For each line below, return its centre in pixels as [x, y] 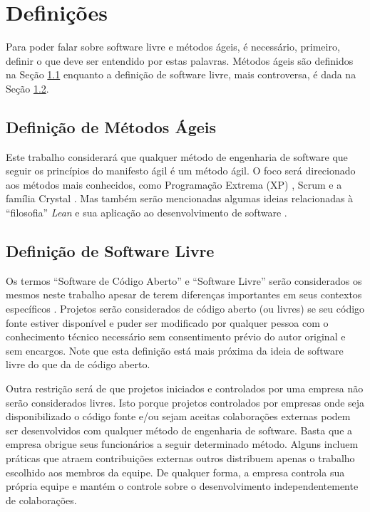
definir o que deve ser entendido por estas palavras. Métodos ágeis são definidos [180, 60]
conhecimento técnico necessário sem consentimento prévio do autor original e [176, 336]
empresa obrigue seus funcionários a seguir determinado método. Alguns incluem [182, 444]
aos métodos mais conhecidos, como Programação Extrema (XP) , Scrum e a [174, 184]
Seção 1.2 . [27, 88]
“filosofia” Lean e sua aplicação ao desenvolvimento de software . [147, 213]
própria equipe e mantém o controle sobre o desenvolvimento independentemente [182, 486]
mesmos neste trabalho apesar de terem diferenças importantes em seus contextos [184, 294]
